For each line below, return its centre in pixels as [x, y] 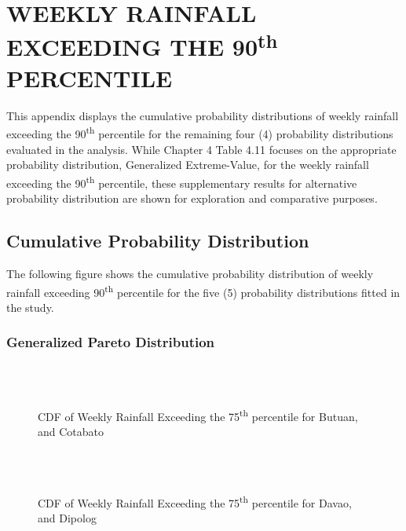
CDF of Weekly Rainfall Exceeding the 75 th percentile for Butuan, [198, 415]
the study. [30, 307]
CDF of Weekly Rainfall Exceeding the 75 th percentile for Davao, [195, 501]
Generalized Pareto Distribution [111, 342]
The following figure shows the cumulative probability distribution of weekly [190, 273]
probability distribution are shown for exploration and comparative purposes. [192, 198]
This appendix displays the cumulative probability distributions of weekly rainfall [203, 115]
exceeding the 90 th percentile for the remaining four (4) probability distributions [200, 133]
